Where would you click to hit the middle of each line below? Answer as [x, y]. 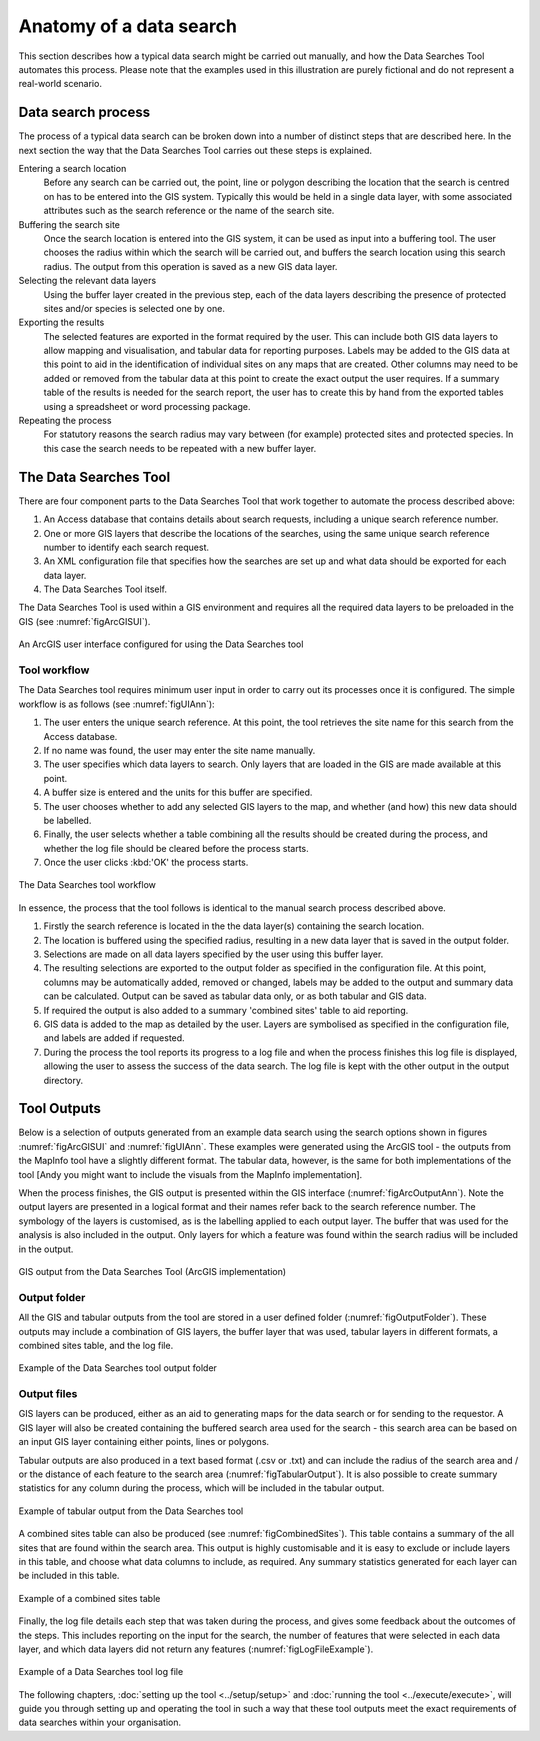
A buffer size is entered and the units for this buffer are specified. [178, 792]
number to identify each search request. [126, 547]
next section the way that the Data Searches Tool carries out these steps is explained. [195, 150]
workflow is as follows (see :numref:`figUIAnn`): [116, 704]
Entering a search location [72, 169]
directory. [63, 1080]
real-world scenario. [60, 84]
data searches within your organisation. [100, 1722]
